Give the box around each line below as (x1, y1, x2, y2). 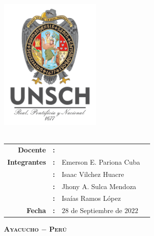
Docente (18, 145, 46, 155)
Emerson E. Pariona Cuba (61, 156, 140, 167)
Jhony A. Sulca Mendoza (61, 181, 136, 191)
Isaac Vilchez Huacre (61, 169, 124, 179)
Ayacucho (4, 224, 39, 234)
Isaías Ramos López (61, 193, 121, 203)
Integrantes (7, 156, 46, 167)
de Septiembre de (71, 205, 122, 215)
